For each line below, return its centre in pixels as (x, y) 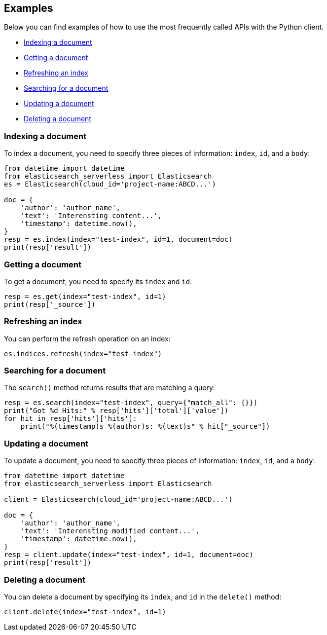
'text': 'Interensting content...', (91, 216)
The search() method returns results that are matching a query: (109, 388)
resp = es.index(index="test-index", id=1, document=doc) (118, 240)
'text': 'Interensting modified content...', (110, 531)
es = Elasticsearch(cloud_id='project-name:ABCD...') (110, 184)
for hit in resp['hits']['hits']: (71, 419)
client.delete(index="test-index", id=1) (85, 612)
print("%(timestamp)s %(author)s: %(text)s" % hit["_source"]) (145, 427)
